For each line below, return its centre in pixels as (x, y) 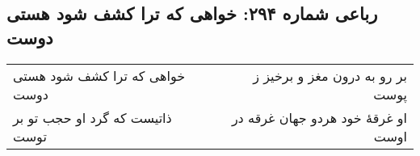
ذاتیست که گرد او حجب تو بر (92, 117)
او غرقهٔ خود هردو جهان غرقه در (319, 117)
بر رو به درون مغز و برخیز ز (330, 75)
